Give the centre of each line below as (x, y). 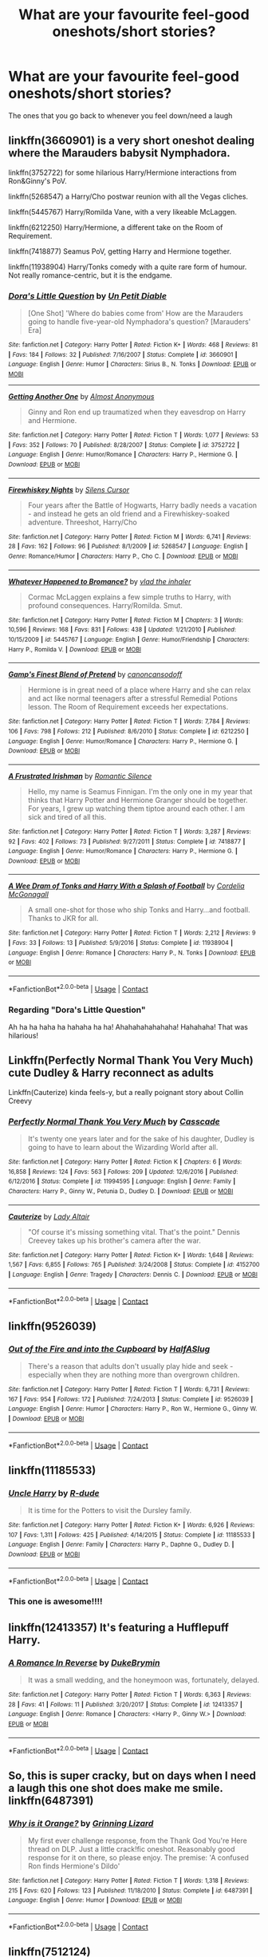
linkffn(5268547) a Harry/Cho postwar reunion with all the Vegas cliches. (128, 196)
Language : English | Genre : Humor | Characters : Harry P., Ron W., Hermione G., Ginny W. (133, 1409)
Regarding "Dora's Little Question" (77, 1010)
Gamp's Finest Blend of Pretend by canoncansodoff (95, 674)
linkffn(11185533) (52, 1470)
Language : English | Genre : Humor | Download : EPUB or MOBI (95, 1900)
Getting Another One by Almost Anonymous (81, 397)
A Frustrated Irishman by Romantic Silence (80, 776)
